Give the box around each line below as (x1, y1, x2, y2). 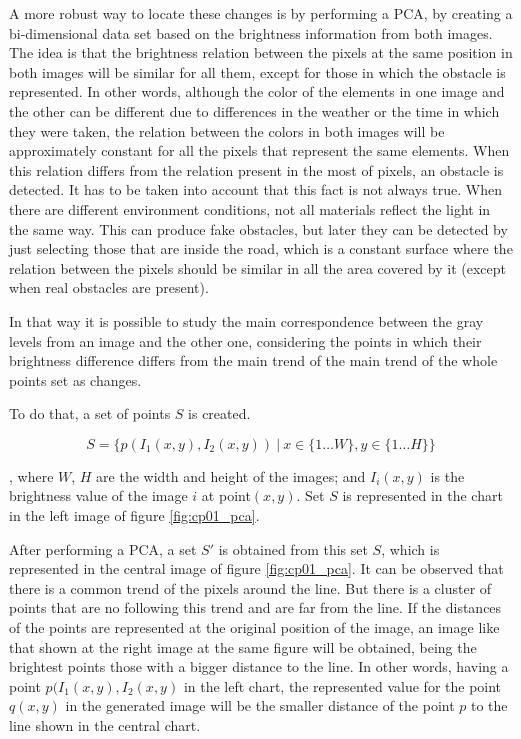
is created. (188, 403, 251, 424)
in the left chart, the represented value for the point (183, 675, 502, 696)
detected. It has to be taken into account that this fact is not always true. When (9, 179, 503, 200)
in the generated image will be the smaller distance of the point (65, 695, 455, 716)
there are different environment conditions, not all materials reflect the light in (9, 198, 491, 219)
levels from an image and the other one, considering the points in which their (9, 330, 482, 351)
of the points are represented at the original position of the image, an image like (9, 617, 500, 638)
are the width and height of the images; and (96, 465, 366, 486)
